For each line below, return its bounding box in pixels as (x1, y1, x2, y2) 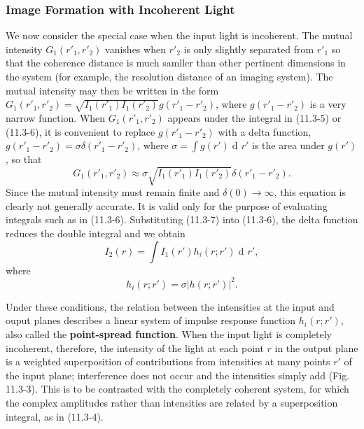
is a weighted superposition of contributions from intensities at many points (6, 354, 330, 369)
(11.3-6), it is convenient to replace (6, 124, 155, 139)
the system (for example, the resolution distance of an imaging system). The (6, 69, 333, 83)
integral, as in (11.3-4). (6, 409, 104, 423)
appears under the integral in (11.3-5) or (167, 110, 342, 125)
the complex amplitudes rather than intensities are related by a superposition (6, 395, 338, 409)
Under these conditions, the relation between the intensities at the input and (6, 299, 335, 314)
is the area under (252, 138, 325, 153)
